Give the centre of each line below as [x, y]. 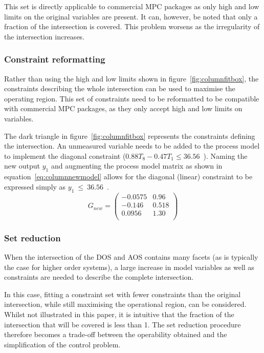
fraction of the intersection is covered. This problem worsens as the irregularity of [132, 26]
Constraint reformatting [55, 59]
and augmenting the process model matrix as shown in [137, 166]
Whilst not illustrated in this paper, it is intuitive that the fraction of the [119, 314]
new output [22, 166]
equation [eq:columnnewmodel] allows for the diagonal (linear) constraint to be [128, 176]
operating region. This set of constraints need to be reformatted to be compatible [132, 98]
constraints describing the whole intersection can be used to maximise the [120, 88]
